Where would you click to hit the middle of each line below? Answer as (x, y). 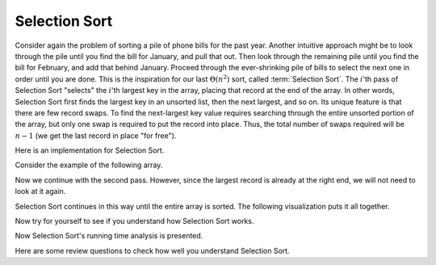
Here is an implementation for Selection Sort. (90, 150)
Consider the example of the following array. (89, 165)
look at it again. (40, 191)
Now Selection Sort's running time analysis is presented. (109, 236)
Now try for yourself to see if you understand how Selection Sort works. (134, 221)
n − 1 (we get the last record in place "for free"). (96, 135)
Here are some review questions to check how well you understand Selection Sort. (152, 250)
